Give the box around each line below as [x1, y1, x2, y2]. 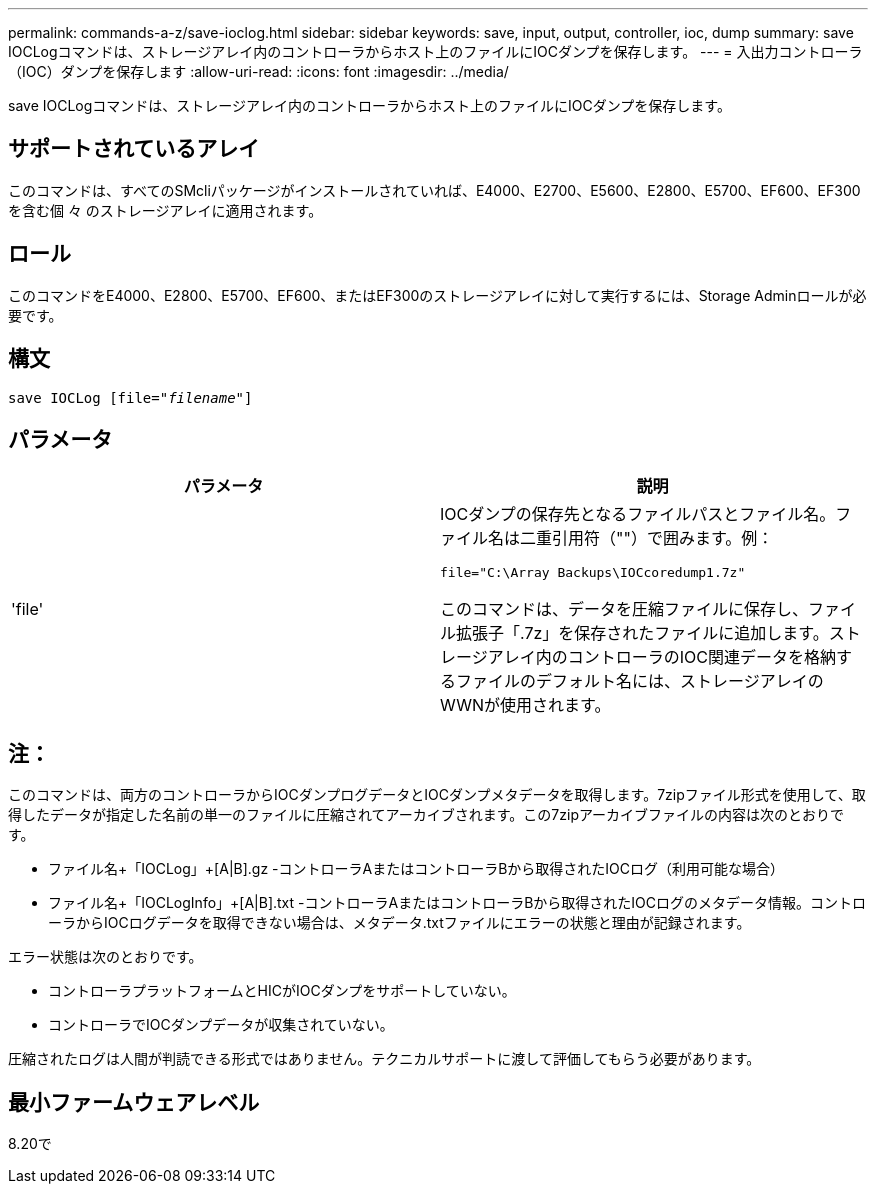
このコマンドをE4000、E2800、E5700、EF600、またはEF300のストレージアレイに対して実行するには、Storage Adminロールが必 [8, 286, 867, 304]
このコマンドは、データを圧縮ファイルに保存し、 [440, 599, 809, 620]
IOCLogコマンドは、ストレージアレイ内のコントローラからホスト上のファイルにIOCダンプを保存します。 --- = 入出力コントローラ [8, 43, 863, 60]
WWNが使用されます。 [440, 695, 611, 716]
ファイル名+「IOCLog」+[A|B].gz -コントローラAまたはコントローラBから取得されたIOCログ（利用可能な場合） [48, 860, 785, 878]
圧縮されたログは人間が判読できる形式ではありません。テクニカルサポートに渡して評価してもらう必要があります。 [8, 1050, 761, 1068]
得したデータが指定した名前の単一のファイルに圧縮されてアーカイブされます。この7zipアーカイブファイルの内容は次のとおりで [8, 806, 845, 824]
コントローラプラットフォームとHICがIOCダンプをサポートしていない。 [48, 982, 516, 1000]
